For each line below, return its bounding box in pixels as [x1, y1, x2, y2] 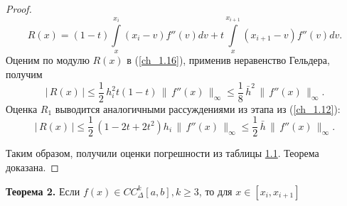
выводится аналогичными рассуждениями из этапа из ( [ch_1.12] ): [55, 101, 341, 116]
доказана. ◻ [6, 159, 59, 174]
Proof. [6, 1, 32, 16]
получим [6, 67, 43, 82]
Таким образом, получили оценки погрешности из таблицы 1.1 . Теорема [6, 146, 319, 161]
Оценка [6, 101, 38, 116]
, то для [198, 183, 233, 198]
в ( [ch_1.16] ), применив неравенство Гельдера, [127, 53, 330, 67]
